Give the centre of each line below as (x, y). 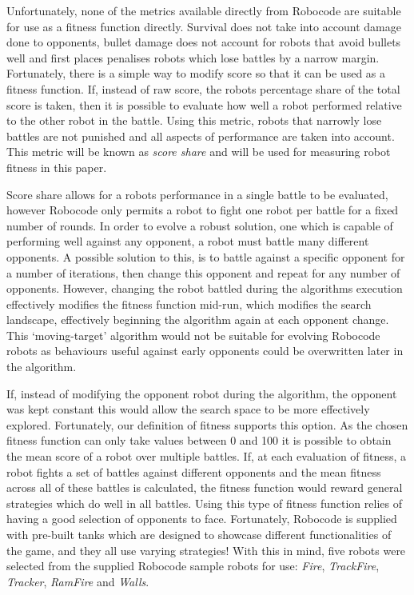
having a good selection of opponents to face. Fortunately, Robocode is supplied (202, 519)
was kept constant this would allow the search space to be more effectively (188, 409)
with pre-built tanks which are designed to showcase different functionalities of (199, 534)
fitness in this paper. (57, 167)
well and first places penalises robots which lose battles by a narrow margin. (193, 57)
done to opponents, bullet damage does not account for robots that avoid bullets (204, 42)
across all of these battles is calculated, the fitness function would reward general (205, 487)
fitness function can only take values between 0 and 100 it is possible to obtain (199, 440)
